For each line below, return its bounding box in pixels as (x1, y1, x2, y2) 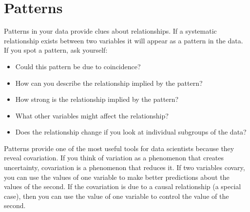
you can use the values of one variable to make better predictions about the (4, 172, 230, 182)
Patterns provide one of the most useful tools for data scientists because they (4, 143, 234, 153)
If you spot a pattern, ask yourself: (4, 45, 108, 55)
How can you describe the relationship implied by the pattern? (15, 77, 203, 88)
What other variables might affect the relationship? (15, 110, 169, 120)
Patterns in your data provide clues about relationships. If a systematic (4, 26, 217, 36)
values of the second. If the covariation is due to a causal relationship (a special (4, 181, 241, 192)
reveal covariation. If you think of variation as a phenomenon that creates (4, 153, 224, 163)
